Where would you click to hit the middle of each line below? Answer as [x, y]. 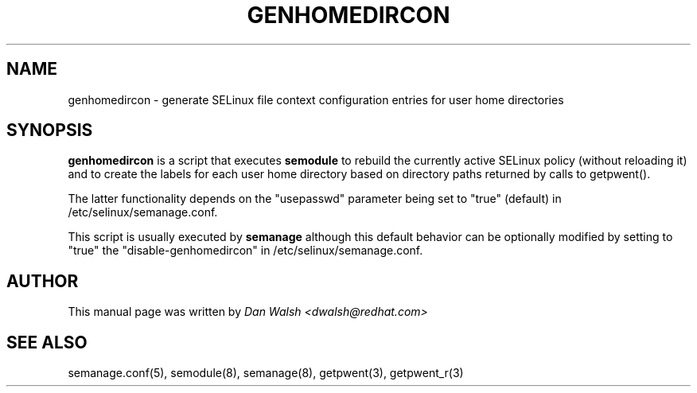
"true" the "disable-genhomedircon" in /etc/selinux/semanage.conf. [245, 251]
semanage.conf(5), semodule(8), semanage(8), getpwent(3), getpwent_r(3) [266, 373]
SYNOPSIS [50, 130]
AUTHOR [43, 281]
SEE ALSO [47, 342]
